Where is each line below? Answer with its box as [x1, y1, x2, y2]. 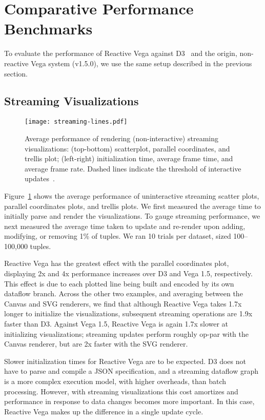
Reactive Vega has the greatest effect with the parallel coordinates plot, [4, 258, 229, 269]
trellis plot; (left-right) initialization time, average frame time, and [25, 153, 233, 164]
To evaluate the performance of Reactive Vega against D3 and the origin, [4, 48, 237, 59]
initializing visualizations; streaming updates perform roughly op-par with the [4, 328, 249, 339]
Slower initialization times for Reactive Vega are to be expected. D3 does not [4, 355, 246, 366]
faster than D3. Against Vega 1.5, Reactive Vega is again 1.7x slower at [4, 318, 229, 329]
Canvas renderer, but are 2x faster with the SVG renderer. [4, 338, 188, 349]
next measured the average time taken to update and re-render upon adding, [4, 220, 246, 231]
